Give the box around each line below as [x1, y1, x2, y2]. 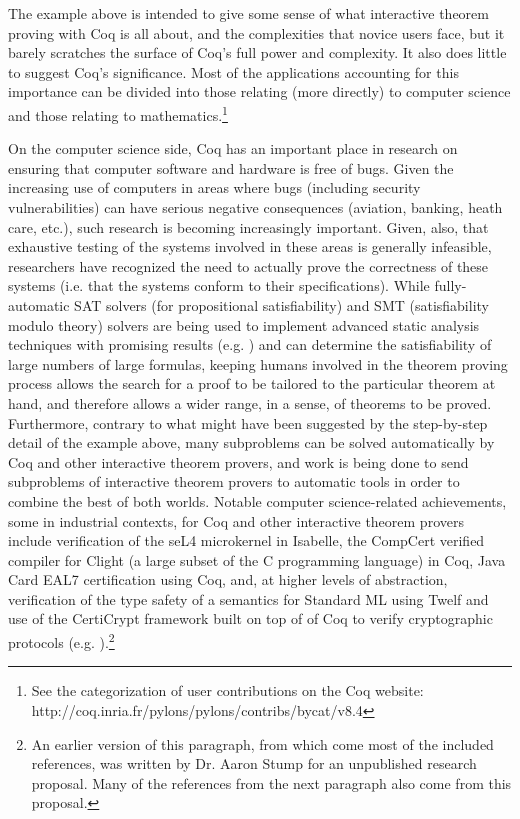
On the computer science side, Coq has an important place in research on [8, 138, 458, 159]
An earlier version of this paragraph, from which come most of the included [31, 733, 494, 754]
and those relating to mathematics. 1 [8, 101, 228, 125]
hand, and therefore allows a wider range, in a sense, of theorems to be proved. [8, 392, 492, 413]
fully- [434, 275, 467, 296]
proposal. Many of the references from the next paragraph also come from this [31, 772, 512, 793]
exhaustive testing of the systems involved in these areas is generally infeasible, [8, 236, 492, 257]
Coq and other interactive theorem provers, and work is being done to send [8, 451, 469, 472]
